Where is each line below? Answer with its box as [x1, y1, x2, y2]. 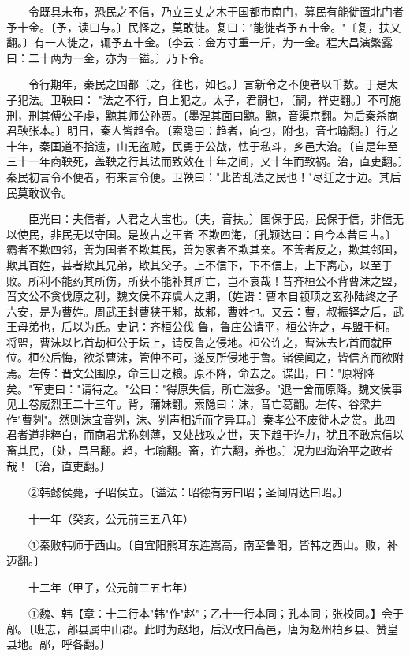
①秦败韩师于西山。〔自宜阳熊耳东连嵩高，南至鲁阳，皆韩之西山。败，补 [28, 536, 398, 553]
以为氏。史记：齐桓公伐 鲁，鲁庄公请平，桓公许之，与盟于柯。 [72, 318, 397, 335]
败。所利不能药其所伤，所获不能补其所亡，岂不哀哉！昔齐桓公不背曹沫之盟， [6, 272, 404, 288]
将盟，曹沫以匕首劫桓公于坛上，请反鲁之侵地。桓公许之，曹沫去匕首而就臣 [6, 333, 393, 350]
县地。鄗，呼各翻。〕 [6, 636, 111, 652]
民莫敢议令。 [6, 184, 73, 200]
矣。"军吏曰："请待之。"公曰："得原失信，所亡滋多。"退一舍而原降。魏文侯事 [6, 380, 403, 396]
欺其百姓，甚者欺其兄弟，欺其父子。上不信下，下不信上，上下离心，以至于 [6, 256, 393, 273]
